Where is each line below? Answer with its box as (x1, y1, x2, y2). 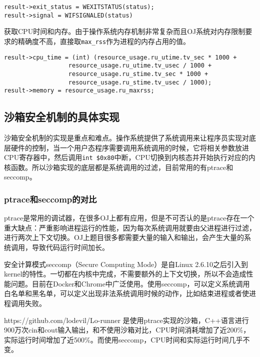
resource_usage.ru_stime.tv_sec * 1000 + (68, 70, 208, 77)
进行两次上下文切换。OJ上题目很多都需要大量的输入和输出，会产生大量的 (4, 232, 244, 242)
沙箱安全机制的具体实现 (4, 109, 119, 124)
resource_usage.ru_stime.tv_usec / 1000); (68, 78, 212, 86)
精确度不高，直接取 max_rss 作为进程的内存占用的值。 (17, 35, 190, 46)
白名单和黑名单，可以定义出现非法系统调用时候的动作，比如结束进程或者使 (4, 288, 249, 298)
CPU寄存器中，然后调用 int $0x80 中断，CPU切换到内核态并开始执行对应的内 (4, 152, 255, 162)
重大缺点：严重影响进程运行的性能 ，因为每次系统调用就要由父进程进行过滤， (4, 222, 256, 232)
